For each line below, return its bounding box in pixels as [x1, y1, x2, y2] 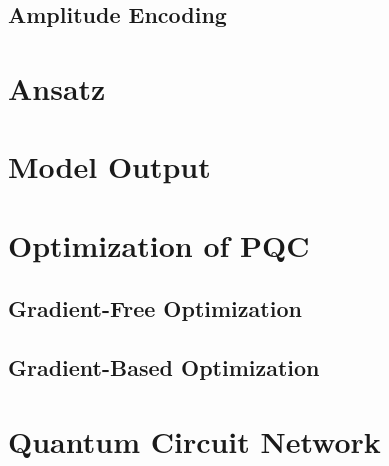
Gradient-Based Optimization [8, 352, 320, 383]
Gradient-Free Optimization [8, 293, 302, 324]
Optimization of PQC [8, 224, 310, 265]
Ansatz [8, 67, 106, 108]
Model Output [8, 146, 211, 187]
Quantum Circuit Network [8, 420, 381, 461]
